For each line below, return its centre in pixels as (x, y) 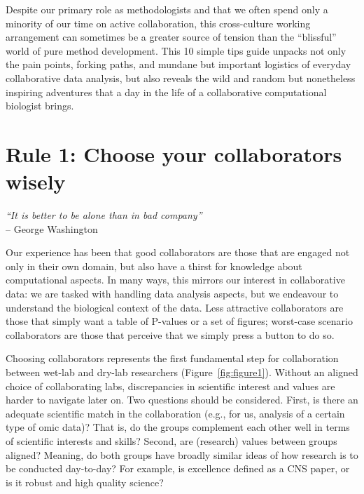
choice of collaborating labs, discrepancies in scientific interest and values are (170, 386)
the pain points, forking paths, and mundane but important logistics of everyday (178, 64)
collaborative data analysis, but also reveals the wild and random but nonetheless (181, 78)
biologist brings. (40, 106)
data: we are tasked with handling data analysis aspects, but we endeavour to (172, 294)
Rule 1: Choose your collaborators (174, 153)
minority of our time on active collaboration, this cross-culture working (158, 23)
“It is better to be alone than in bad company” (104, 215)
